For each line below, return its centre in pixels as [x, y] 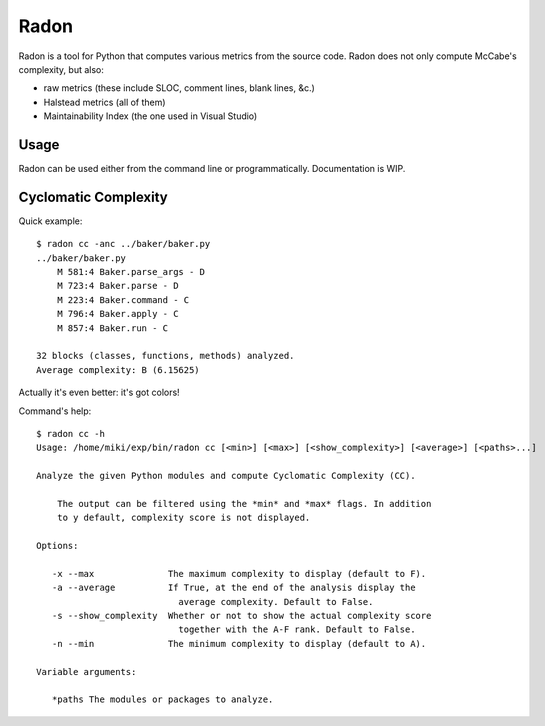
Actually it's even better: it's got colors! [99, 392]
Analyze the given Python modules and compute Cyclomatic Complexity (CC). [226, 476]
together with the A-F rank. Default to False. [297, 629]
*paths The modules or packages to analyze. [162, 699]
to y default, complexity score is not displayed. [183, 518]
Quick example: [50, 221]
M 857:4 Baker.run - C [112, 328]
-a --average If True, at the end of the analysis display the [233, 588]
